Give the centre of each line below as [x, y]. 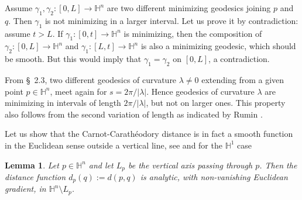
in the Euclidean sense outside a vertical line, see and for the [114, 145]
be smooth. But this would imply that [73, 59]
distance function [35, 177]
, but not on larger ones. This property [216, 103]
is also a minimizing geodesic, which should [218, 46]
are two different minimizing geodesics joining [189, 8]
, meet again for [78, 91]
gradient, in [25, 189]
